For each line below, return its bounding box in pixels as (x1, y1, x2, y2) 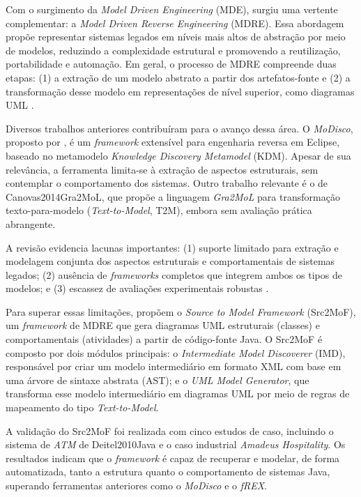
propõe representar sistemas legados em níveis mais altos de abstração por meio (6, 29, 346, 44)
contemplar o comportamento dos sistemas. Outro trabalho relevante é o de (6, 176, 328, 190)
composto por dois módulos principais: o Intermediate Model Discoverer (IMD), (6, 345, 346, 360)
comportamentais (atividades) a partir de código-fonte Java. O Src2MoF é (6, 332, 323, 346)
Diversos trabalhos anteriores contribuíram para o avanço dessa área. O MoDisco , (6, 121, 353, 135)
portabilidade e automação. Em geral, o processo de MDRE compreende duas (6, 56, 337, 71)
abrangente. (6, 216, 56, 231)
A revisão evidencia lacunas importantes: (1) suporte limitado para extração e (6, 240, 339, 254)
